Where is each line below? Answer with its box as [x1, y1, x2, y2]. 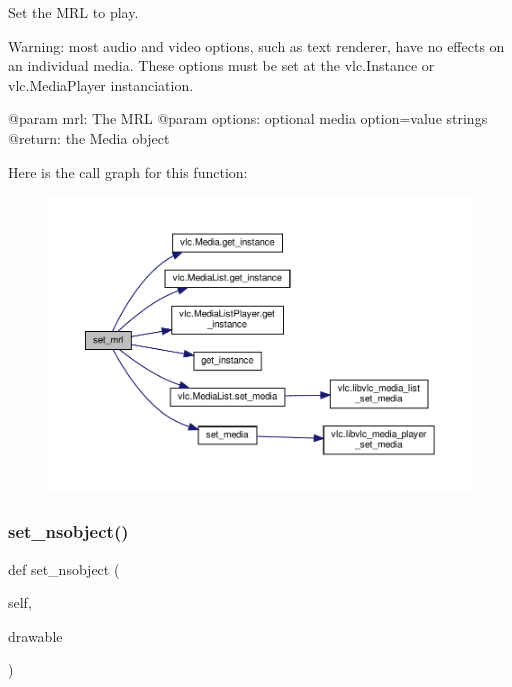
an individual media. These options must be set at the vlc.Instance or [8, 55, 435, 76]
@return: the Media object [8, 127, 170, 148]
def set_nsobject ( [8, 558, 120, 579]
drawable [8, 625, 63, 646]
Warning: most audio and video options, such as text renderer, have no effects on [8, 35, 505, 56]
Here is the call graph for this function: [8, 161, 248, 182]
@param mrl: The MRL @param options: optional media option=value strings [8, 108, 488, 129]
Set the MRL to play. [8, 2, 139, 22]
